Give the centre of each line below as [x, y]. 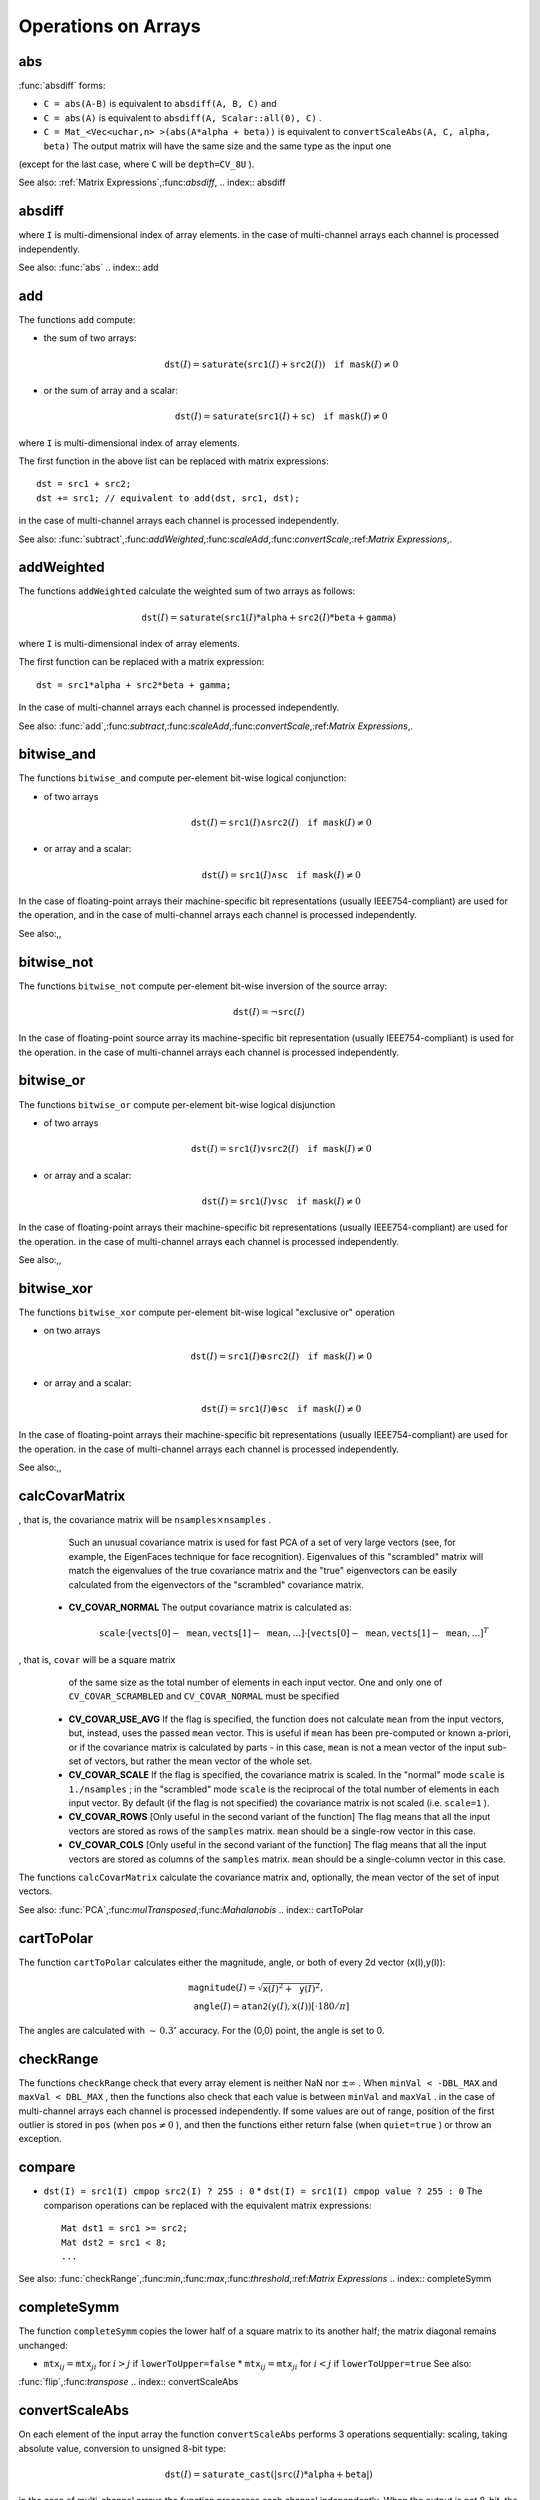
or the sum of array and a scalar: [111, 390]
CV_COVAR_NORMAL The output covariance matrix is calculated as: [210, 1607]
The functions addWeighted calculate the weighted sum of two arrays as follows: [187, 591]
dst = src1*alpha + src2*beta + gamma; [134, 684]
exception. [40, 2139]
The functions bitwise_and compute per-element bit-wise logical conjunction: [182, 778]
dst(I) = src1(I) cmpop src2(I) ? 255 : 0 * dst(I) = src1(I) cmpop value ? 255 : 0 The [263, 2191]
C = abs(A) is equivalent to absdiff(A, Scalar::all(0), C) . [182, 117]
